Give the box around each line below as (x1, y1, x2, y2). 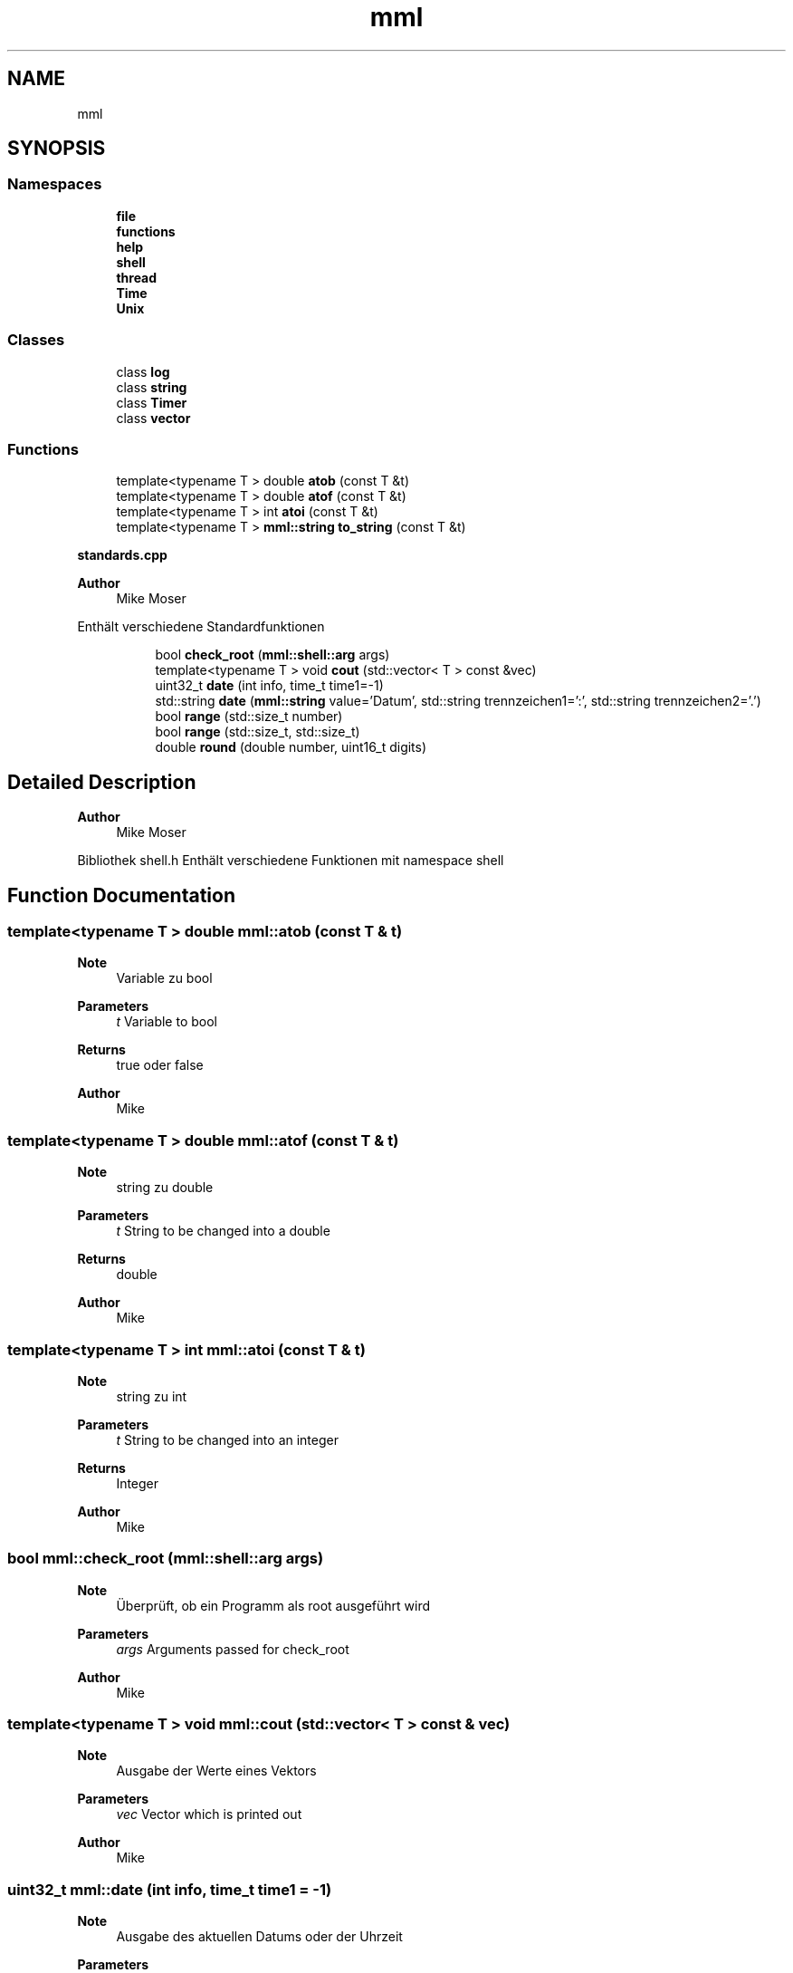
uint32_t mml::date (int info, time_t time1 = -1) (7, 1880, 332, 1899)
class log (116, 363, 170, 380)
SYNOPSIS (7, 137, 106, 160)
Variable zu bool (116, 970, 213, 986)
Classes (7, 331, 65, 350)
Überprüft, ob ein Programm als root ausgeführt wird (116, 1597, 431, 1613)
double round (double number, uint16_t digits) (155, 739, 427, 756)
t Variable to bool (116, 1014, 217, 1030)
